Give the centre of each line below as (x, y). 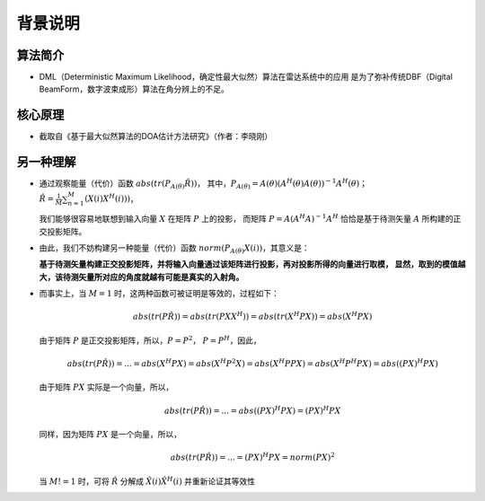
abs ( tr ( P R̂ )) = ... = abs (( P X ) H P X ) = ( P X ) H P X (252, 410)
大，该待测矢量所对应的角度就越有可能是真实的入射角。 (141, 277)
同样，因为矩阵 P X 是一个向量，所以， (110, 434)
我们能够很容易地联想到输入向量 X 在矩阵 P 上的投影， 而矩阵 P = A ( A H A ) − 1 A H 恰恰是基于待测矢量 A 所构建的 (246, 218)
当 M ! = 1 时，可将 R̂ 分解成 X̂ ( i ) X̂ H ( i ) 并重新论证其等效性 (147, 480)
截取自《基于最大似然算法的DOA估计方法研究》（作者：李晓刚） (156, 136)
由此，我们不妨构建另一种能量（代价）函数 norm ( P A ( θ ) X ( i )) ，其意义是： (174, 249)
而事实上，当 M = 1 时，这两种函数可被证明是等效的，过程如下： (159, 294)
